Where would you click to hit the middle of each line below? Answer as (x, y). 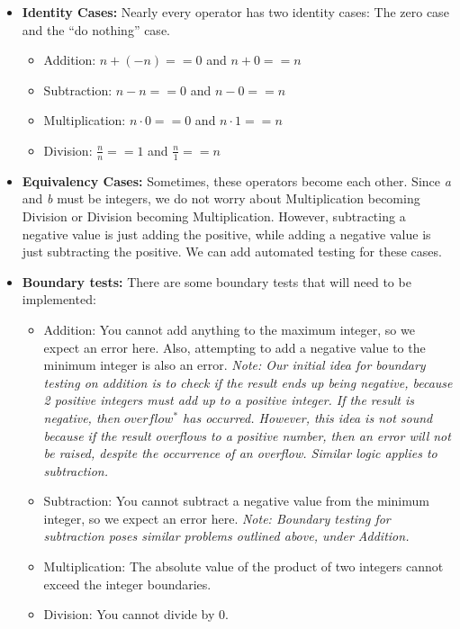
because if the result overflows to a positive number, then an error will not (247, 435)
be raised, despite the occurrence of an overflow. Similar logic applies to (240, 453)
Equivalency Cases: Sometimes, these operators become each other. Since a (236, 180)
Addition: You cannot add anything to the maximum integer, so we (229, 329)
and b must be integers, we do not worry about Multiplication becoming (221, 198)
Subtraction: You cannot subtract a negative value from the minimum (236, 501)
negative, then (82, 417)
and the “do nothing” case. (96, 29)
